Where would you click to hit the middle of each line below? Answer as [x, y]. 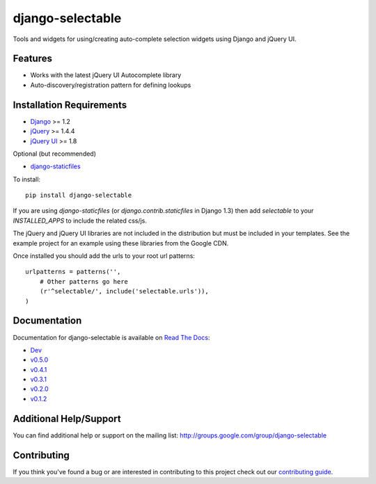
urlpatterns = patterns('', [73, 272]
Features [32, 59]
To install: [27, 179]
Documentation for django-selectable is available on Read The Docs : [111, 337]
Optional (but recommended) [55, 154]
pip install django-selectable [79, 195]
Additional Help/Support [67, 418]
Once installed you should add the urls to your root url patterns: [104, 256]
